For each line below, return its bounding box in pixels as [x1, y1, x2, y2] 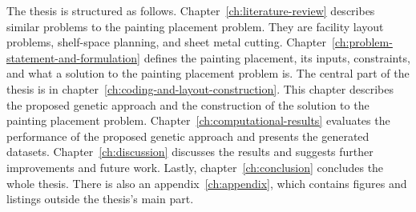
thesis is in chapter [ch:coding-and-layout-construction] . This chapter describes [6, 80, 394, 97]
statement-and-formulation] [6, 49, 140, 66]
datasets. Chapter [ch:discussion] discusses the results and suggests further [6, 143, 374, 160]
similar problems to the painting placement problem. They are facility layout [6, 18, 384, 34]
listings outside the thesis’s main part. [6, 190, 194, 207]
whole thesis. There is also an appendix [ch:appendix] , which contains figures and [6, 174, 407, 191]
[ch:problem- [332, 34, 393, 50]
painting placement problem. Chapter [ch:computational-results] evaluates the [6, 112, 390, 129]
